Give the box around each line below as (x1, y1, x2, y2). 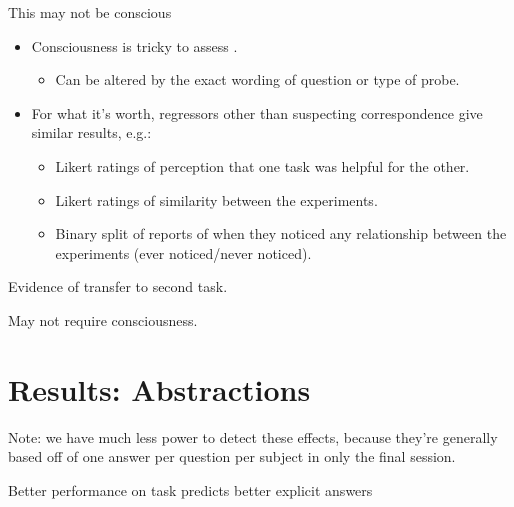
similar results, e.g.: (31, 122, 152, 143)
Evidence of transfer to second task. (8, 276, 228, 297)
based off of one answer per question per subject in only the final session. (8, 446, 456, 467)
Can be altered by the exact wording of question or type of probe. (55, 69, 460, 90)
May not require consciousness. (8, 309, 198, 330)
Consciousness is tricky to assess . (31, 35, 238, 56)
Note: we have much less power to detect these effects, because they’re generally (8, 426, 498, 447)
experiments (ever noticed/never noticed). (55, 242, 312, 263)
